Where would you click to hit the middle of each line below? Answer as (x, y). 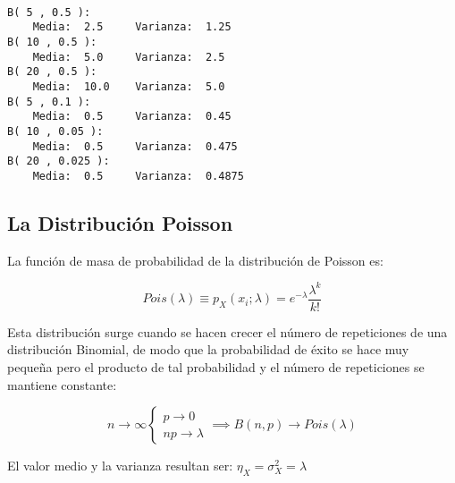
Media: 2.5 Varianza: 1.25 (132, 27)
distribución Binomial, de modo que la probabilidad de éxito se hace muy (208, 349)
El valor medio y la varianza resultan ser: (120, 466)
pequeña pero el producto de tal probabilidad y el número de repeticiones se (216, 367)
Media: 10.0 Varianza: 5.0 (129, 86)
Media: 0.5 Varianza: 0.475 (135, 146)
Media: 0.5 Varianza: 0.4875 (138, 176)
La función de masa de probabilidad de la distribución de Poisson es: (195, 260)
